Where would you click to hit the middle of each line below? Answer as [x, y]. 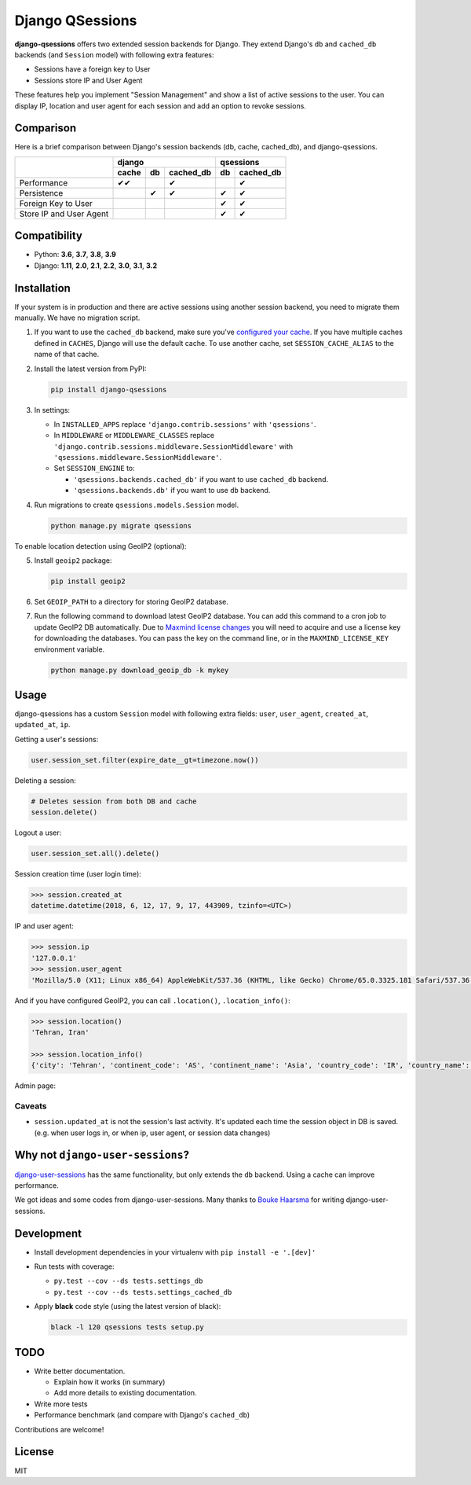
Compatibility [48, 236]
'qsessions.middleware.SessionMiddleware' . [138, 458]
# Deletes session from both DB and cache [114, 801]
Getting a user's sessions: [57, 739]
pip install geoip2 [88, 581]
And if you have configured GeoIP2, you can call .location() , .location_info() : [152, 1000]
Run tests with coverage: [74, 1266]
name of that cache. [67, 355]
